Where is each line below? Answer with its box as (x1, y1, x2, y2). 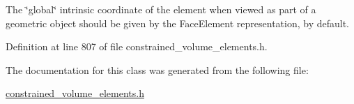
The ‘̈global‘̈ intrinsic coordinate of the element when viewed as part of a (6, 2, 316, 16)
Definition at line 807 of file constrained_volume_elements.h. (6, 39, 268, 54)
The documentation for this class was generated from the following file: (6, 62, 309, 77)
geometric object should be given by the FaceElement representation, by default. (6, 15, 349, 30)
